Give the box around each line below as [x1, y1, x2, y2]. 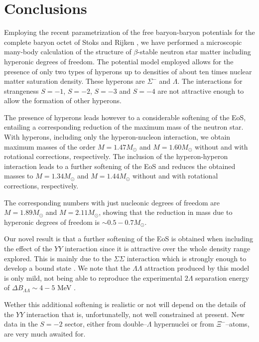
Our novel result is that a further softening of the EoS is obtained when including [4, 233, 254, 244]
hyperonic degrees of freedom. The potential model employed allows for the [4, 56, 234, 66]
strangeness [4, 85, 39, 96]
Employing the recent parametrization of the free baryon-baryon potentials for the [4, 27, 255, 37]
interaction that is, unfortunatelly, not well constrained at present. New [26, 309, 245, 319]
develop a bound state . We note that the [4, 263, 130, 273]
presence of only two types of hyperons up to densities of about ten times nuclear [4, 66, 252, 76]
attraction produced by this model [144, 263, 250, 273]
